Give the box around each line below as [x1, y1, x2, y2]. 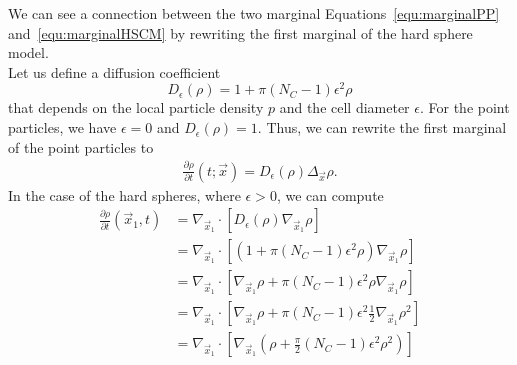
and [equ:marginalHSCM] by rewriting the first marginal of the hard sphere [8, 22, 473, 43]
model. [8, 42, 49, 63]
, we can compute [276, 184, 384, 205]
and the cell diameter [279, 97, 410, 118]
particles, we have [8, 117, 117, 138]
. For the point [419, 97, 510, 118]
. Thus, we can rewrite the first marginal [257, 117, 507, 138]
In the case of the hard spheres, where [8, 184, 241, 205]
